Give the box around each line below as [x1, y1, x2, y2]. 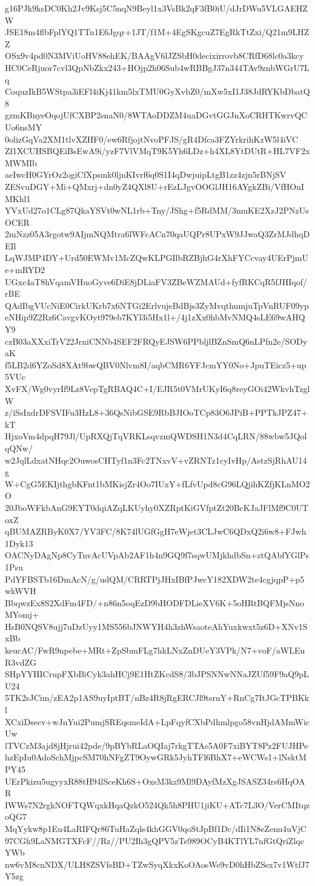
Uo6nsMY [5, 120, 42, 133]
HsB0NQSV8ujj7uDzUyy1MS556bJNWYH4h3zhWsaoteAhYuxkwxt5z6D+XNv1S [5, 620, 308, 632]
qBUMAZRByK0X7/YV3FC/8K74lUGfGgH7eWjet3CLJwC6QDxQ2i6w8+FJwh [5, 525, 307, 538]
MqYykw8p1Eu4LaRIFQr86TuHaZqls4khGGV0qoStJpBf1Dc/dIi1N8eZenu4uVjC [5, 822, 307, 834]
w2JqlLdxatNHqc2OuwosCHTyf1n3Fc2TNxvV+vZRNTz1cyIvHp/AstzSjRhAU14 [5, 453, 307, 466]
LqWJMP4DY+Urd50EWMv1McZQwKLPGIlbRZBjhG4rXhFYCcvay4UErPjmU [5, 251, 308, 264]
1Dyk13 [5, 536, 33, 549]
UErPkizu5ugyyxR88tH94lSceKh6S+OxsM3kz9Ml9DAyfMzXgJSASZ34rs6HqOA [5, 774, 305, 787]
